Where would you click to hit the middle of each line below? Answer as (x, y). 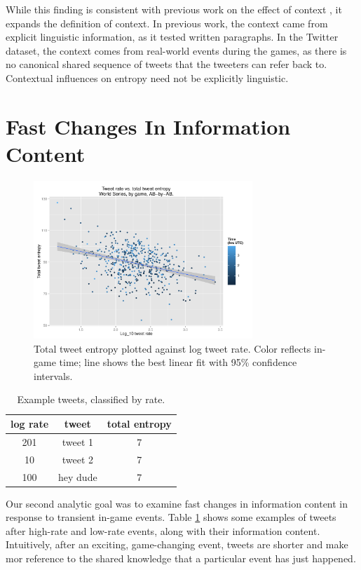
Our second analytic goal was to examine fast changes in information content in (177, 503)
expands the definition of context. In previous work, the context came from (167, 23)
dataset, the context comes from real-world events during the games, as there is (176, 50)
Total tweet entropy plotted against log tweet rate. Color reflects (172, 348)
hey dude (78, 476)
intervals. (53, 375)
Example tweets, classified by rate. (91, 399)
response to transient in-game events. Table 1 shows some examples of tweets (171, 517)
